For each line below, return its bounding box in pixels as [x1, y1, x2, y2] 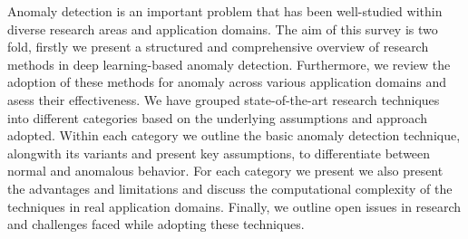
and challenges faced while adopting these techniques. [7, 215, 305, 234]
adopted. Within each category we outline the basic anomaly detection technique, [7, 126, 461, 145]
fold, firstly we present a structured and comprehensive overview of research [7, 37, 429, 56]
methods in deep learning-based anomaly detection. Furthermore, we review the [7, 54, 451, 73]
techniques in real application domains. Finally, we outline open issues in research [7, 196, 462, 215]
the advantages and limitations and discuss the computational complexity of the [7, 178, 453, 197]
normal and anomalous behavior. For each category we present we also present [7, 161, 444, 180]
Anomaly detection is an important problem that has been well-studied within [7, 2, 443, 20]
